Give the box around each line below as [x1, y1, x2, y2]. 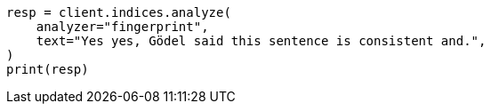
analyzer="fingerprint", [36, 20, 209, 34]
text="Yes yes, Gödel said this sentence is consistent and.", [36, 34, 487, 48]
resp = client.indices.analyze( [6, 5, 231, 20]
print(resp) [6, 62, 89, 76]
